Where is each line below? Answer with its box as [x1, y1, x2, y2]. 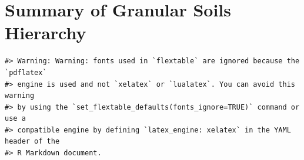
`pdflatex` [5, 68, 47, 77]
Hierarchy [5, 21, 86, 45]
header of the [5, 137, 60, 146]
